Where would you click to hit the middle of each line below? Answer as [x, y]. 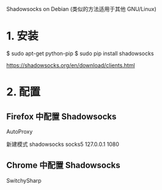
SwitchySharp [24, 180]
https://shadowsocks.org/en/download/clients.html [71, 65]
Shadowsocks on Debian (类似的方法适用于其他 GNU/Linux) [82, 9]
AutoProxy [20, 131]
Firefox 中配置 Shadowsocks [61, 116]
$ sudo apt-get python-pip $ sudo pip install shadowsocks [80, 53]
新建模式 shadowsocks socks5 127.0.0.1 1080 [63, 144]
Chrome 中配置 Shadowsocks [63, 165]
